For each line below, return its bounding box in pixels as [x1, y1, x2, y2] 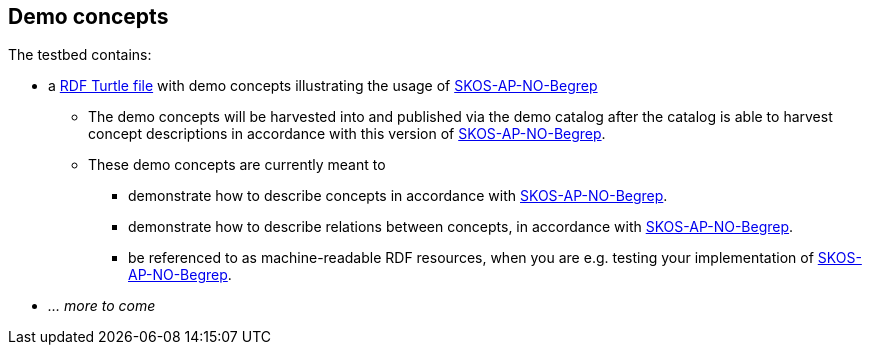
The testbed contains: [8, 46, 152, 64]
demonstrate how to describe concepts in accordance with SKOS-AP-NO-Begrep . [128, 187, 668, 205]
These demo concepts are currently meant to [88, 156, 386, 174]
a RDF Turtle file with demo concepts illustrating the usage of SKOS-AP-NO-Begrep [48, 77, 598, 95]
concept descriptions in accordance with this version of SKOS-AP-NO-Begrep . [88, 125, 606, 143]
